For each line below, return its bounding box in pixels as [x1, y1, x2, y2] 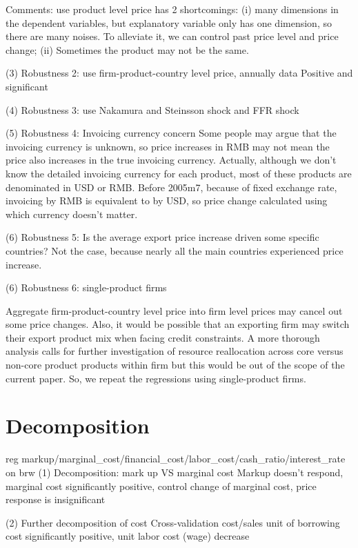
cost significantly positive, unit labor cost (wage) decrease [6, 529, 250, 543]
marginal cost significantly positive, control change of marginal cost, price [6, 478, 317, 493]
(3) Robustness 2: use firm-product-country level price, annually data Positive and [6, 66, 353, 80]
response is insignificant [6, 492, 106, 507]
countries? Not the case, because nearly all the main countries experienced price [6, 243, 344, 257]
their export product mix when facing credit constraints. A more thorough [6, 330, 320, 344]
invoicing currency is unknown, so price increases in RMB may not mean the [6, 139, 330, 153]
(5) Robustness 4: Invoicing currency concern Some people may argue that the [6, 126, 337, 140]
